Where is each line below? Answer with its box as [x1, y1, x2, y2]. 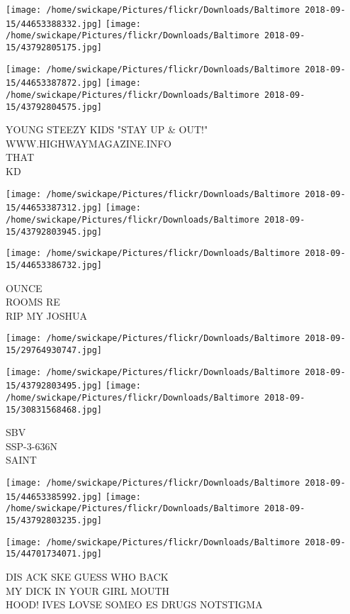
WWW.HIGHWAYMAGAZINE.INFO [6, 135, 171, 150]
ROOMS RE [6, 294, 60, 309]
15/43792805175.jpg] [6, 42, 103, 52]
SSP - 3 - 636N [6, 438, 57, 453]
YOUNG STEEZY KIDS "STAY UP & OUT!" [6, 122, 208, 137]
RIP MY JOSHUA [6, 308, 87, 323]
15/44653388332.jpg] [6, 18, 103, 29]
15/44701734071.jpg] [6, 549, 103, 559]
